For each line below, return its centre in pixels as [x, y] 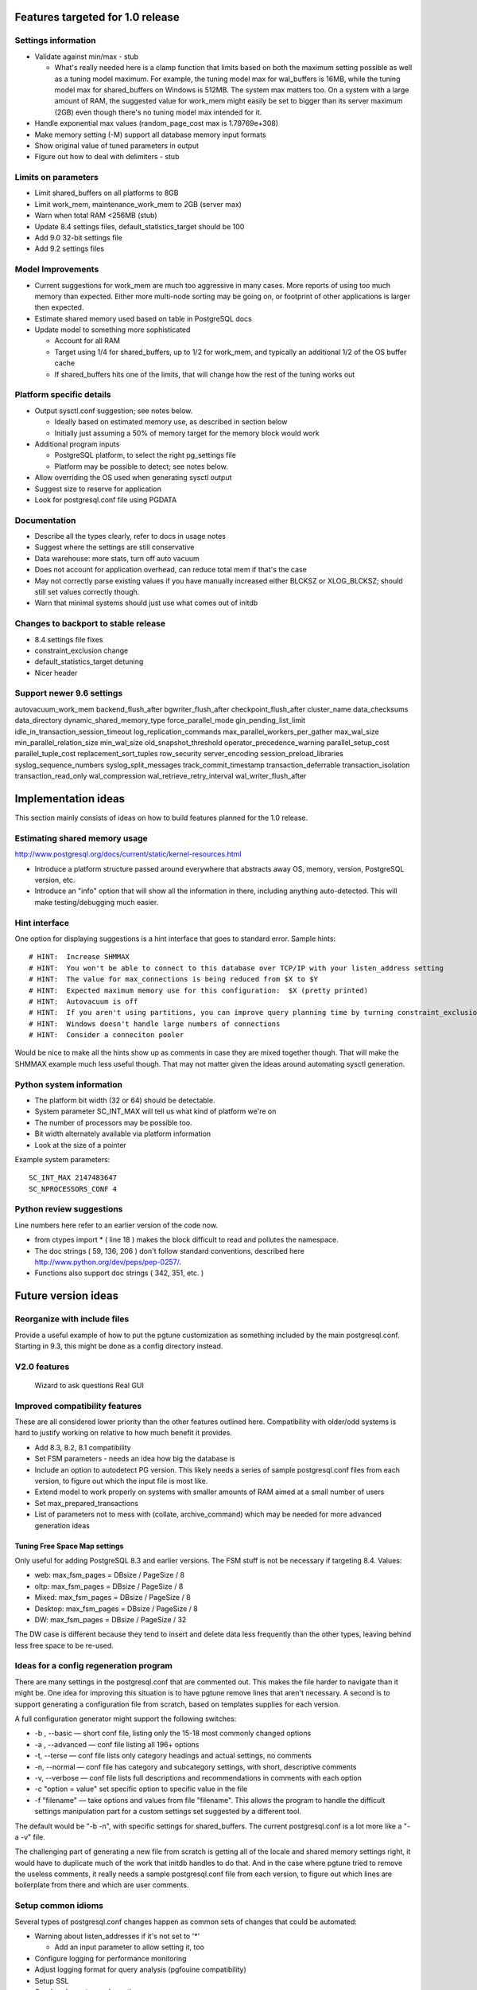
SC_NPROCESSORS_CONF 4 [73, 1189]
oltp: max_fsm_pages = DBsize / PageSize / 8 [109, 1586]
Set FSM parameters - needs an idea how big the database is [135, 1459]
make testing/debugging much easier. [97, 902]
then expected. [59, 307]
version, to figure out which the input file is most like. [121, 1481]
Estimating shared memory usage [81, 838]
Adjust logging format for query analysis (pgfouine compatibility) [140, 1969]
